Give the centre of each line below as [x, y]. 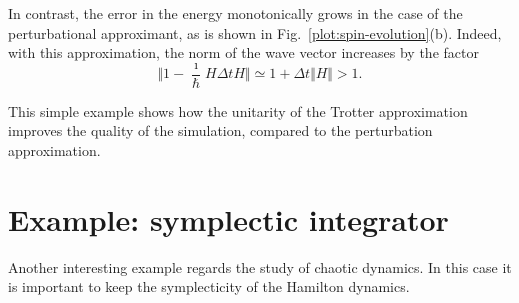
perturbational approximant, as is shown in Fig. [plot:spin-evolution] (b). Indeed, [255, 32]
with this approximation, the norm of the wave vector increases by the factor [243, 52]
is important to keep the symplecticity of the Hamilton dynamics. [209, 286]
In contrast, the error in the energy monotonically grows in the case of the [235, 13]
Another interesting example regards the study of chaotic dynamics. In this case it [260, 266]
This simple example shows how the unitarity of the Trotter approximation [238, 110]
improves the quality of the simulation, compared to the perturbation [220, 130]
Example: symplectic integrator [228, 218]
